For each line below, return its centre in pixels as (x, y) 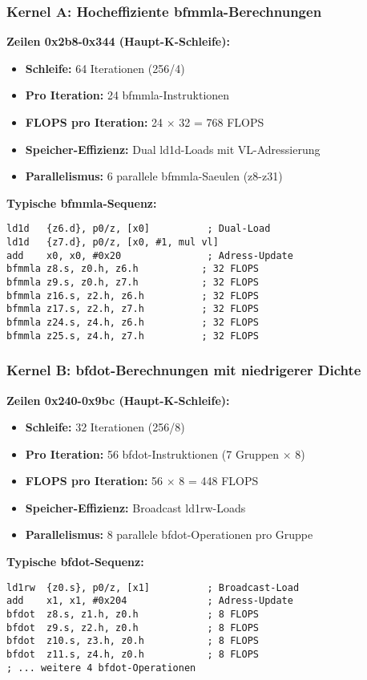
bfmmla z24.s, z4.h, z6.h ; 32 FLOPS (133, 322)
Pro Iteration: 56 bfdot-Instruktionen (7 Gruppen (152, 453)
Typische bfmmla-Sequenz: (82, 202)
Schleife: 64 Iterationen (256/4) (105, 68)
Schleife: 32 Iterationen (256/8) (105, 427)
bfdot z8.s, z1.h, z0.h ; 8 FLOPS (133, 614)
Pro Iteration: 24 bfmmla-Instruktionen (127, 95)
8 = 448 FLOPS (219, 481)
